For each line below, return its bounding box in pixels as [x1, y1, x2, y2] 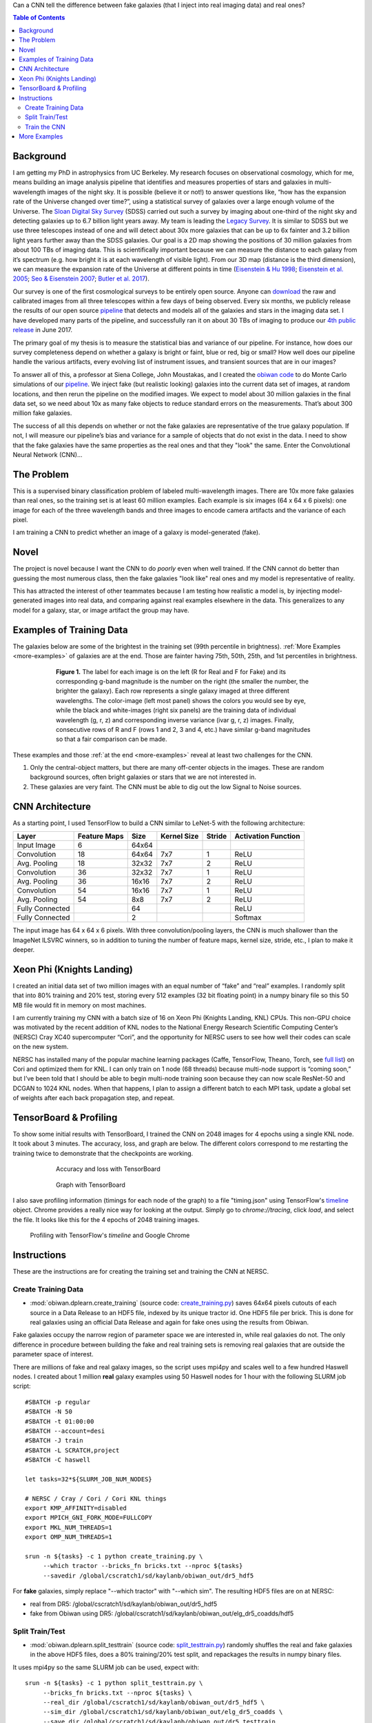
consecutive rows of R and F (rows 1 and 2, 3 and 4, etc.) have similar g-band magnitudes [56, 725, 311, 733]
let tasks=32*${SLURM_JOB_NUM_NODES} [25, 1475, 153, 1483]
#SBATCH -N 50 [25, 1408, 72, 1416]
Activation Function [234, 831, 300, 841]
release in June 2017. [12, 326, 72, 334]
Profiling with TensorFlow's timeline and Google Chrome [30, 1231, 190, 1240]
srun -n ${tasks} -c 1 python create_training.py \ [25, 1552, 203, 1560]
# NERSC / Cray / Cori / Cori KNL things [25, 1494, 167, 1502]
